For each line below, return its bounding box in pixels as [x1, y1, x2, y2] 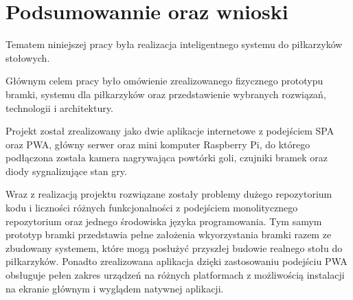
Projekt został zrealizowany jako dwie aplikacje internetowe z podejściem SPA [5, 124, 334, 138]
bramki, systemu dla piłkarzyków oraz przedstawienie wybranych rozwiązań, [5, 86, 326, 101]
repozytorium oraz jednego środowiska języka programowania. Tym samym [5, 214, 322, 228]
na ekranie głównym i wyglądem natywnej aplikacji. [5, 281, 224, 295]
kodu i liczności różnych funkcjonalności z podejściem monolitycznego [5, 200, 298, 215]
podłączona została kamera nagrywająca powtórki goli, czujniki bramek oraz [5, 150, 328, 165]
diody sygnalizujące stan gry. [5, 163, 127, 178]
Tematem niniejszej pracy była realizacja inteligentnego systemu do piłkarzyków [5, 37, 343, 51]
